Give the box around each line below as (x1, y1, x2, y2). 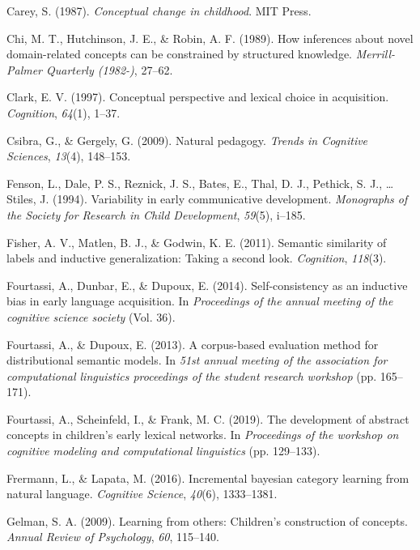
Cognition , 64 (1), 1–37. (6, 104, 121, 121)
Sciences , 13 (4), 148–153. (6, 147, 131, 164)
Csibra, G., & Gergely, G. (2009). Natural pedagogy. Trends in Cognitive (6, 131, 368, 148)
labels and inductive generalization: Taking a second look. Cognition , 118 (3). (6, 249, 387, 266)
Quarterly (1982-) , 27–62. (46, 61, 173, 78)
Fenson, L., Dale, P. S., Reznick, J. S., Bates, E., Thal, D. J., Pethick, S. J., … (6, 174, 394, 191)
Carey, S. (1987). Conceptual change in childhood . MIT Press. (6, 2, 312, 19)
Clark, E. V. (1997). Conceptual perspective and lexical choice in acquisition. (6, 88, 389, 105)
